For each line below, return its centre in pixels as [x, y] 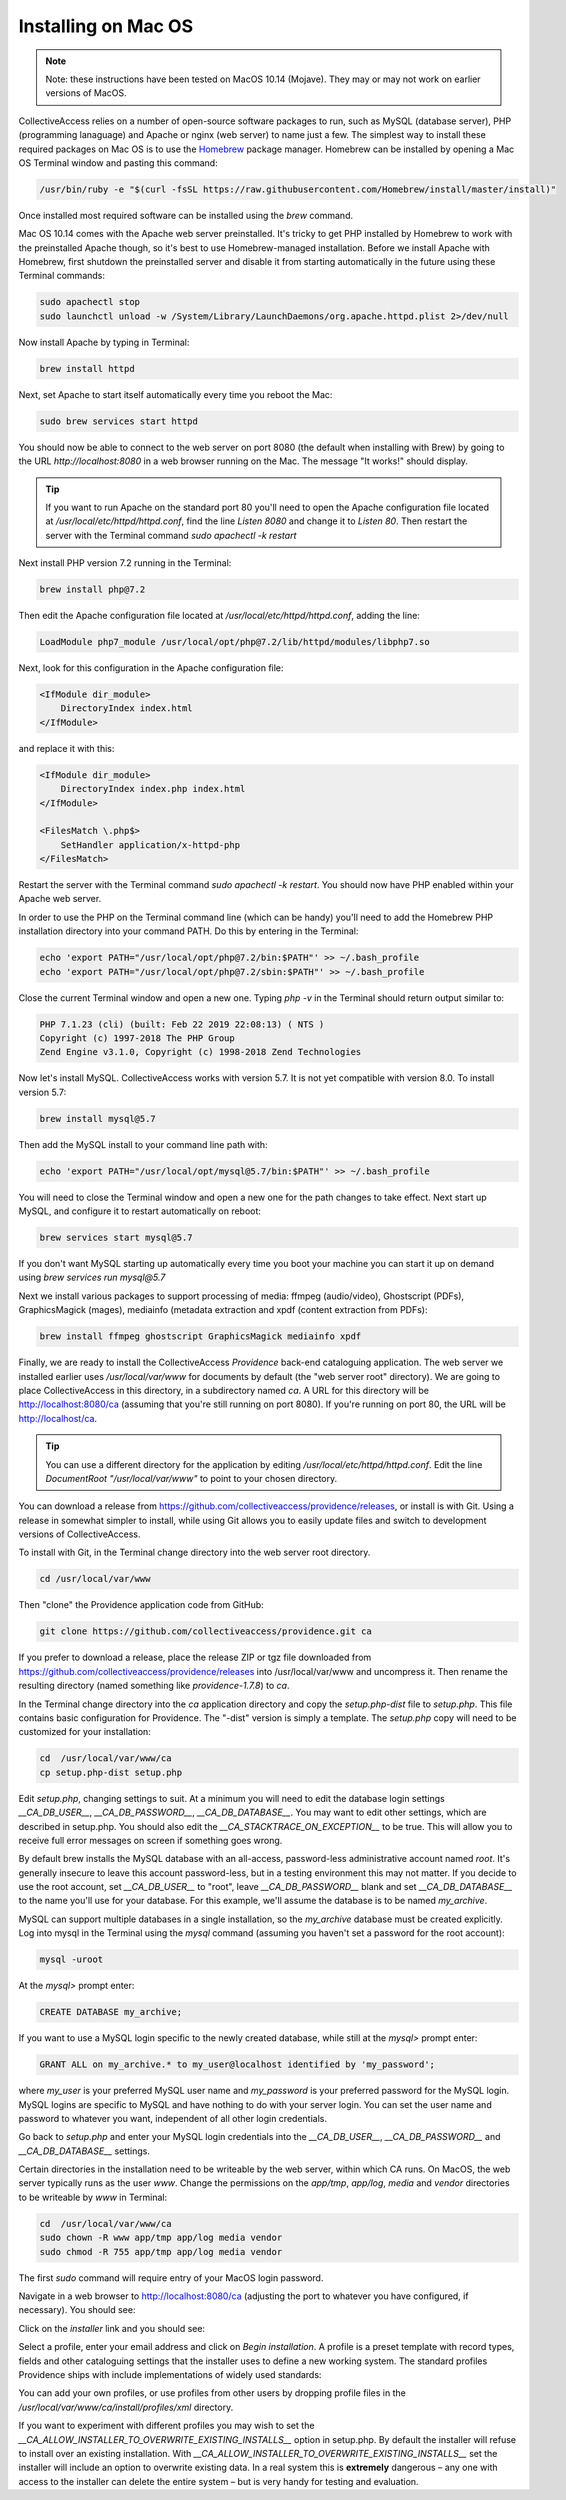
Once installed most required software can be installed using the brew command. [186, 215]
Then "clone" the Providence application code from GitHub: [141, 1605]
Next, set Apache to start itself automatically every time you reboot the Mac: [175, 394]
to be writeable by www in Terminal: [93, 2197]
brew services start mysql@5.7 [116, 1238]
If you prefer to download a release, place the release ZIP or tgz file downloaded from [195, 1657]
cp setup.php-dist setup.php [111, 1772]
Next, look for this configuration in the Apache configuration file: [151, 668]
